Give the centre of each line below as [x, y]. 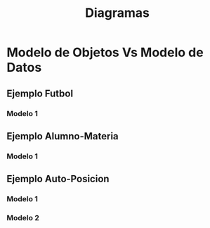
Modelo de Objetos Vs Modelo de [105, 52]
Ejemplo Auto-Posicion [58, 179]
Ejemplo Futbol [40, 93]
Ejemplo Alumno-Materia [63, 136]
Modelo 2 [23, 218]
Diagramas [117, 13]
